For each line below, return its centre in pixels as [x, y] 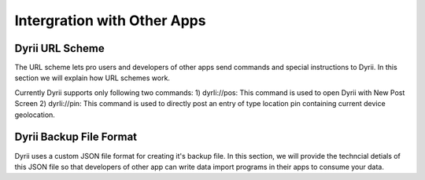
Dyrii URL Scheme [60, 48]
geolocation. [35, 115]
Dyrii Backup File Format [76, 137]
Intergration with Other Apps [110, 20]
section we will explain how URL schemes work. [92, 78]
